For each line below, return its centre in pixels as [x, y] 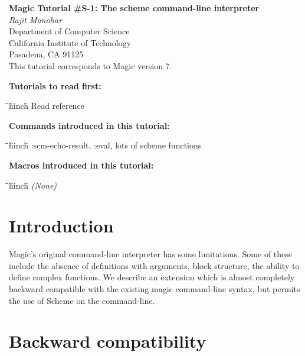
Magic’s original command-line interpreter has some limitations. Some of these [151, 254]
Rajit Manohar [35, 19]
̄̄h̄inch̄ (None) [33, 185]
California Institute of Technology [70, 42]
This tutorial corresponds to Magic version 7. [91, 65]
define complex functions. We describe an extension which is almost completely [152, 277]
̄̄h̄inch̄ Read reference [47, 106]
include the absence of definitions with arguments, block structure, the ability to [154, 265]
